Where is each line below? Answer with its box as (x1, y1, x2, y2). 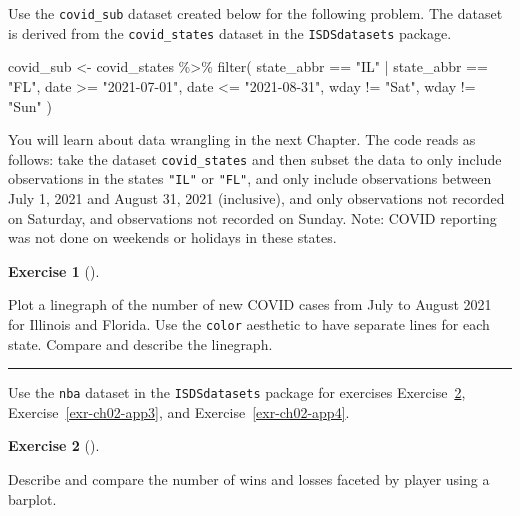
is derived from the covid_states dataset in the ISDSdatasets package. (8, 22, 452, 43)
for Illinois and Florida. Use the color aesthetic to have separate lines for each (8, 313, 490, 334)
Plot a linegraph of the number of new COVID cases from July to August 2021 (8, 294, 492, 315)
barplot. (8, 488, 57, 509)
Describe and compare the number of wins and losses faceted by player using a (8, 469, 490, 490)
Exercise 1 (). (8, 260, 100, 281)
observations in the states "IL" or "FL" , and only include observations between (8, 168, 492, 189)
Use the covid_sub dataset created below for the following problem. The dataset (8, 3, 503, 23)
